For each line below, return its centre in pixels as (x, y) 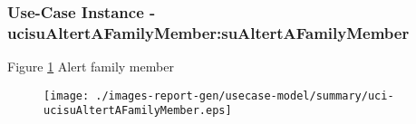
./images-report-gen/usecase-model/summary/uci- (245, 95)
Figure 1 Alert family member (91, 67)
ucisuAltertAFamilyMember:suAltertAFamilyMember (208, 32)
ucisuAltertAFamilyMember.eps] (138, 111)
